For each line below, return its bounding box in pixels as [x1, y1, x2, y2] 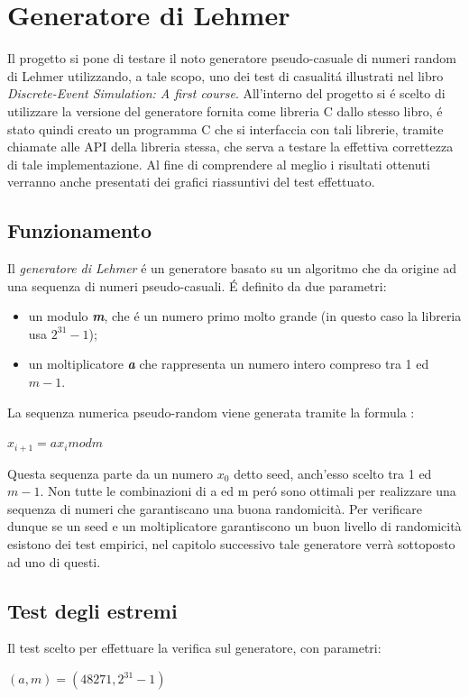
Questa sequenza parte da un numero [7, 463, 214, 482]
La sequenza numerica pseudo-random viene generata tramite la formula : [7, 402, 415, 421]
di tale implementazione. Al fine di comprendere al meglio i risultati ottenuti [7, 154, 430, 173]
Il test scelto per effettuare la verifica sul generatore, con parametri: [7, 638, 382, 657]
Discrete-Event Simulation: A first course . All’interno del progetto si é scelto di [7, 84, 446, 103]
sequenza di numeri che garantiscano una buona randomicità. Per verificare [7, 499, 422, 518]
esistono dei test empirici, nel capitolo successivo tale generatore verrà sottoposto [7, 535, 455, 554]
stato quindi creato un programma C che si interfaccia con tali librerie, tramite [7, 119, 444, 138]
